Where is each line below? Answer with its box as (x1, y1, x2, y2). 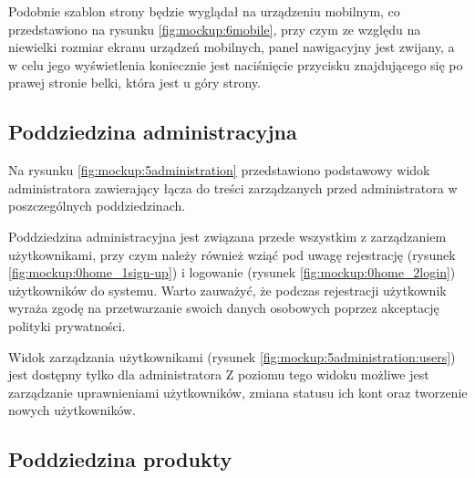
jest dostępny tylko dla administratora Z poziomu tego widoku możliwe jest (8, 365, 429, 384)
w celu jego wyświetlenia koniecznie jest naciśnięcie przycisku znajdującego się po (8, 55, 463, 74)
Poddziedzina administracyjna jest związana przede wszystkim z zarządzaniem (8, 226, 447, 245)
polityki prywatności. (8, 316, 126, 335)
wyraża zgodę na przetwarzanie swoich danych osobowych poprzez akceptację (8, 298, 439, 317)
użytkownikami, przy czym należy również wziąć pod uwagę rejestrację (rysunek (8, 244, 456, 264)
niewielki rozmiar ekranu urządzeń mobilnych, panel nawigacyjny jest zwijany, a (8, 37, 455, 57)
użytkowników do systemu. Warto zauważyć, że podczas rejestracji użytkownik (8, 280, 447, 299)
